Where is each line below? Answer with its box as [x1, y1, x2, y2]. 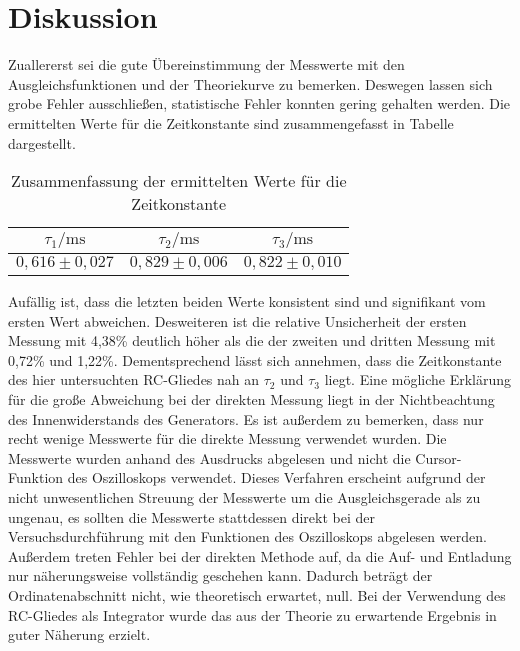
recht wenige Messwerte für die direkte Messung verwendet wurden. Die [8, 428, 447, 449]
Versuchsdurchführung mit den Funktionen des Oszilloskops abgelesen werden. [8, 526, 487, 547]
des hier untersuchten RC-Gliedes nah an [8, 369, 260, 390]
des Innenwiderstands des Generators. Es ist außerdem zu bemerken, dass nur [8, 408, 484, 429]
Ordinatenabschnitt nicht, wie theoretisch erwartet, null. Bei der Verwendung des [8, 585, 506, 605]
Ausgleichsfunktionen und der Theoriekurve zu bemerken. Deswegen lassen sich [8, 73, 493, 94]
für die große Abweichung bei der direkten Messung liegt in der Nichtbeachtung [8, 389, 495, 410]
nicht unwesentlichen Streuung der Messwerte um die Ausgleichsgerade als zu [8, 487, 481, 508]
